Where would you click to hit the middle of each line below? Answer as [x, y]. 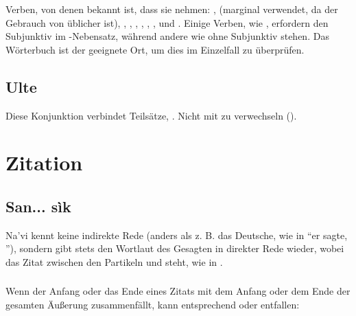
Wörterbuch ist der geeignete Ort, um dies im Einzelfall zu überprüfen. [155, 49]
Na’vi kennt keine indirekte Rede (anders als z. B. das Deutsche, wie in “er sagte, [177, 235]
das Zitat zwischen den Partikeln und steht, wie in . [114, 261]
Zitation [44, 162]
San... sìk [38, 206]
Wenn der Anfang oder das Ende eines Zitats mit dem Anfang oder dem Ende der [178, 291]
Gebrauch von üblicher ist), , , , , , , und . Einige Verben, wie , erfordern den [167, 22]
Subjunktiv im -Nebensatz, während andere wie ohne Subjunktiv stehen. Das [167, 36]
